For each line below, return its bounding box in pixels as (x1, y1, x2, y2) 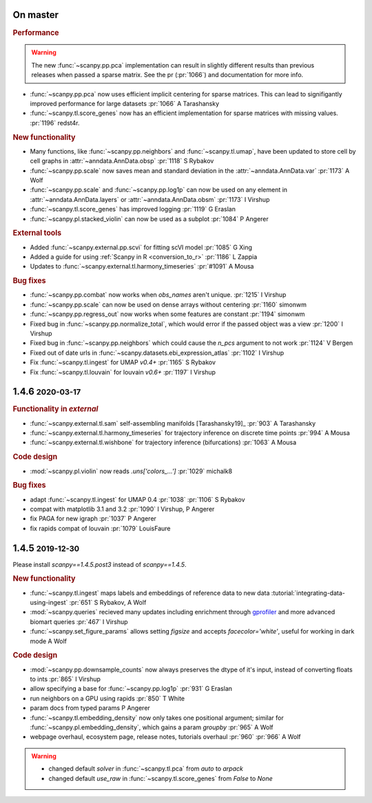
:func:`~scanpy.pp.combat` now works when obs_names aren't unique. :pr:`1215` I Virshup (30, 291, 287, 299)
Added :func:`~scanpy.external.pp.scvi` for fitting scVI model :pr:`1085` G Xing (30, 243, 253, 251)
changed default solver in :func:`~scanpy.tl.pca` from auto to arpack (48, 764, 244, 773)
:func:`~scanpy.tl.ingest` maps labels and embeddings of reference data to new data (30, 589, 270, 597)
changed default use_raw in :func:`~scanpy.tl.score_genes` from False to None (48, 774, 273, 782)
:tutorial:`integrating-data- (271, 589, 346, 597)
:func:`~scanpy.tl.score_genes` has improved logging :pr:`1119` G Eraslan (30, 205, 236, 213)
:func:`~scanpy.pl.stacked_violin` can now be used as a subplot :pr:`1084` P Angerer (30, 214, 269, 223)
